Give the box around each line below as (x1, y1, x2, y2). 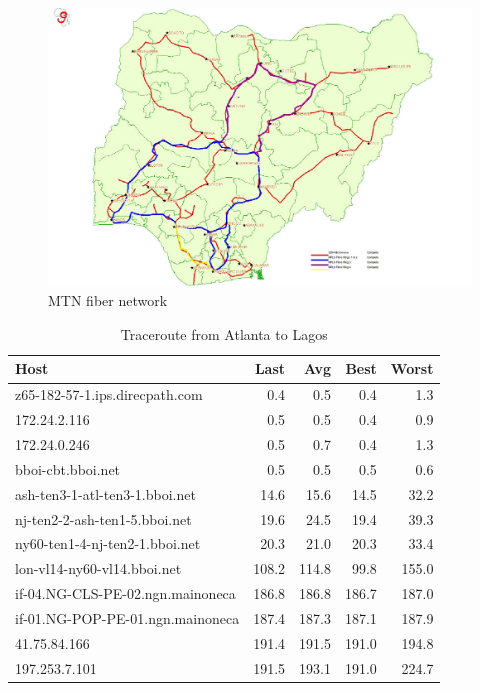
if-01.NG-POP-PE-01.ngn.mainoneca (15, 607, 240, 628)
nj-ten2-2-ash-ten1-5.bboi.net (15, 508, 192, 529)
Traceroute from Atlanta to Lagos (120, 323, 328, 344)
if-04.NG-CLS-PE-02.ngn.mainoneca (15, 583, 236, 604)
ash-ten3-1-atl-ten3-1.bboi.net (15, 483, 196, 504)
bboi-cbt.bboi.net (15, 458, 121, 479)
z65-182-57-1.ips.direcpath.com (15, 384, 203, 405)
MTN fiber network (48, 290, 168, 311)
